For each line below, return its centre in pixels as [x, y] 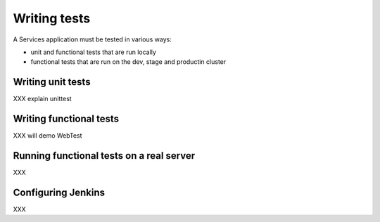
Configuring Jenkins [59, 192]
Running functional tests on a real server [104, 156]
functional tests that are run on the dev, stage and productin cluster [128, 62]
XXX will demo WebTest [47, 136]
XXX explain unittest [42, 99]
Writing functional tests [66, 119]
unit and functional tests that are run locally [93, 52]
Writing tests [52, 18]
